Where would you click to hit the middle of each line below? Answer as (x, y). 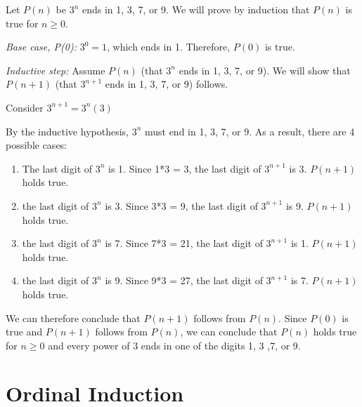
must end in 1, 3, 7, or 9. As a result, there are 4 (250, 131)
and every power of (89, 345)
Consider (25, 107)
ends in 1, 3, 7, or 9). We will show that (265, 70)
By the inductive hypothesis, (67, 131)
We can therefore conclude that (73, 318)
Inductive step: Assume (56, 70)
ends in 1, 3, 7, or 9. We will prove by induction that (196, 9)
